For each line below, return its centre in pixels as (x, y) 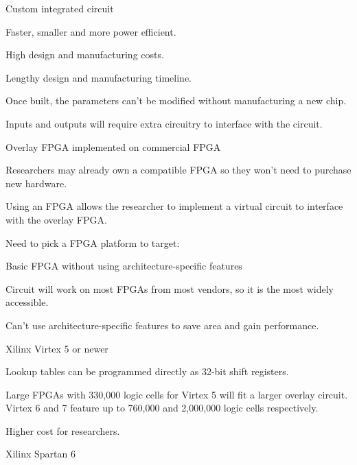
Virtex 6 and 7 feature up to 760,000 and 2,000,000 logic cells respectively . (162, 408)
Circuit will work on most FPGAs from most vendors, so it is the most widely (170, 288)
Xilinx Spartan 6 (41, 454)
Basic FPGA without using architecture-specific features (124, 266)
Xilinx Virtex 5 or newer (57, 348)
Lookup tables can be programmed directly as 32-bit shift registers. (147, 371)
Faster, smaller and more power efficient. (91, 31)
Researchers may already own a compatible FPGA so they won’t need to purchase (178, 170)
